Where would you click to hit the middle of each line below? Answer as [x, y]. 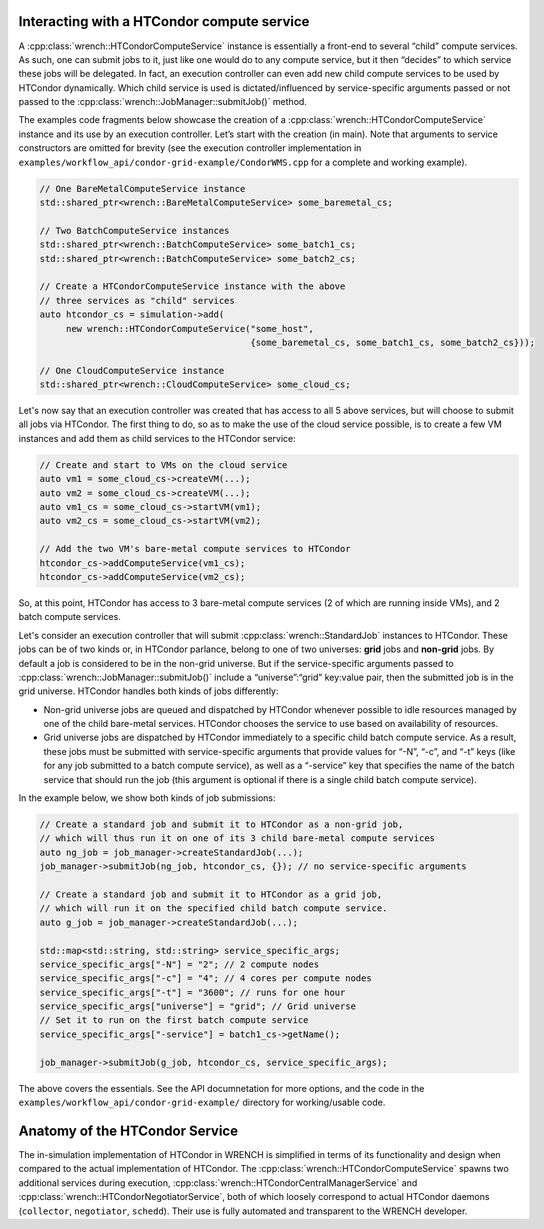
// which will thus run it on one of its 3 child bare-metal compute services [237, 838]
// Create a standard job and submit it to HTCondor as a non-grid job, [221, 824]
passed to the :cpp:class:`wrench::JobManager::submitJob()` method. [162, 102]
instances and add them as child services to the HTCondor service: [157, 438]
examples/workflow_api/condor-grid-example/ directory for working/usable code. [202, 1102]
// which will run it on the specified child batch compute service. [213, 908]
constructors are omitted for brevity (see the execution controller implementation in [190, 148]
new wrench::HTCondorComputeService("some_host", [189, 328]
